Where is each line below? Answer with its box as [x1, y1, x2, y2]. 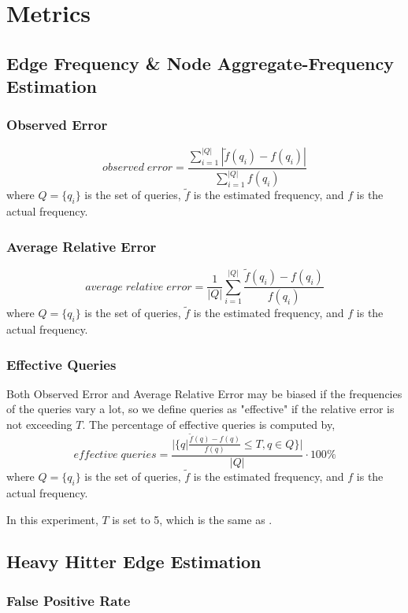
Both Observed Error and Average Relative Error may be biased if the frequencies [6, 385, 402, 401]
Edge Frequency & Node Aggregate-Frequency [6, 50, 394, 75]
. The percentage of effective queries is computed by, [82, 416, 336, 433]
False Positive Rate [6, 590, 131, 610]
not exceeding [6, 416, 72, 433]
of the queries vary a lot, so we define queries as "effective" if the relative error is [6, 401, 395, 417]
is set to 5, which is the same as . [112, 511, 273, 527]
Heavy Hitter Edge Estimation [6, 549, 261, 574]
